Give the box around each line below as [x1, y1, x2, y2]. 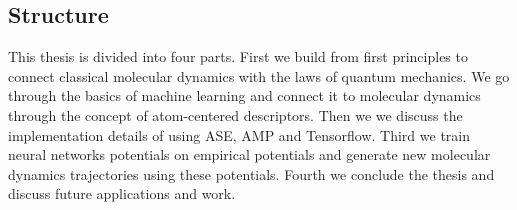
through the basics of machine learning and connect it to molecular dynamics [8, 85, 481, 106]
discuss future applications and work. [8, 183, 236, 204]
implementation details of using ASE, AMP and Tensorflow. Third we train [8, 124, 470, 145]
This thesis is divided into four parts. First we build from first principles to [8, 46, 468, 67]
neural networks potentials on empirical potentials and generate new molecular [8, 144, 491, 165]
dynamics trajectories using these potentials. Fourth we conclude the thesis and [8, 163, 495, 184]
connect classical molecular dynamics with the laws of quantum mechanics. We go [8, 65, 510, 86]
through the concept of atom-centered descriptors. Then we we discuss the [8, 104, 463, 125]
